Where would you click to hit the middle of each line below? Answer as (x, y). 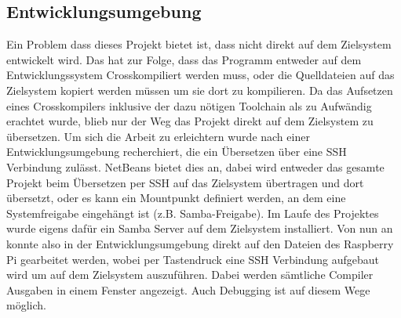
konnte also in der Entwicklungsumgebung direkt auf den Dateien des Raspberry (200, 243)
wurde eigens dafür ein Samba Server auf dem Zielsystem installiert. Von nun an (200, 228)
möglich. (26, 305)
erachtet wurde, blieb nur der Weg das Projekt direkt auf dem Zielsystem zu (190, 121)
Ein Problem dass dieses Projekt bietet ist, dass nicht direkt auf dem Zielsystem (199, 44)
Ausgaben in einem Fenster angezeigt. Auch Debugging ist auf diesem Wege (188, 289)
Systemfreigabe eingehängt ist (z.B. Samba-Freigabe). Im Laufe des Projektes (193, 213)
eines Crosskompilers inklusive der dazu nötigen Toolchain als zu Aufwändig (189, 105)
